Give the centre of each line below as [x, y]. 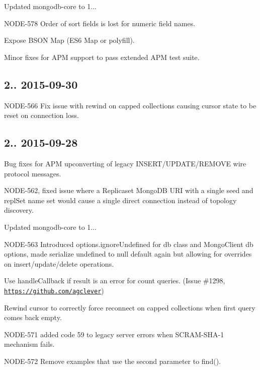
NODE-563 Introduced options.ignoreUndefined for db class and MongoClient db [129, 244]
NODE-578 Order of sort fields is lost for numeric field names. [100, 23]
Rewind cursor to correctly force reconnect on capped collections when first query [130, 307]
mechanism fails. [29, 344]
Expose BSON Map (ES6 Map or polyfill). [69, 40]
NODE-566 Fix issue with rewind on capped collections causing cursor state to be [130, 105]
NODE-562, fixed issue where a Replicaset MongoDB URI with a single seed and [129, 190]
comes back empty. [33, 317]
